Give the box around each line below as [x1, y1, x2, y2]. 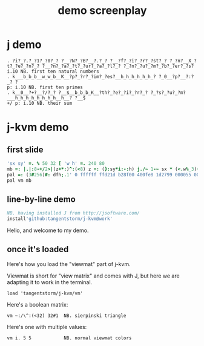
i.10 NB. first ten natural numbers [7, 68, 99, 75]
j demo [7, 38, 42, 52]
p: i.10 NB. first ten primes [7, 84, 84, 90]
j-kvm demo [7, 121, 69, 134]
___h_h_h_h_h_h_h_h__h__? [7, 95, 72, 101]
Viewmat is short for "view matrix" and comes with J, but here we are [7, 272, 180, 279]
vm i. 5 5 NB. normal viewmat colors [7, 334, 132, 341]
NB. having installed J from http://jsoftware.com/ [7, 210, 140, 216]
